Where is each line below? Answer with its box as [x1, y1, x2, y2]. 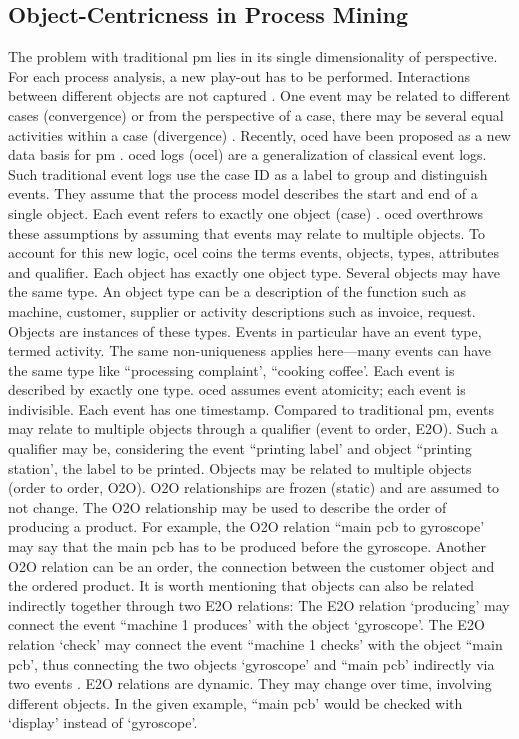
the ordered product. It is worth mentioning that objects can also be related [8, 575, 474, 596]
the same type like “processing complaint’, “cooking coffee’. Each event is [8, 359, 455, 380]
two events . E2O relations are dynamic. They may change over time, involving [8, 673, 492, 694]
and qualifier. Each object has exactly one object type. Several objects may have [8, 261, 500, 282]
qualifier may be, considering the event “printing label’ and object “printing [8, 438, 472, 459]
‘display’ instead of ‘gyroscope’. [8, 712, 198, 733]
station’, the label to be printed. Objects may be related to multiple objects [8, 457, 472, 478]
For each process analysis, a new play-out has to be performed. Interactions [8, 65, 471, 86]
